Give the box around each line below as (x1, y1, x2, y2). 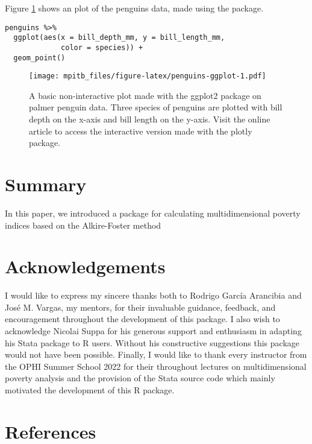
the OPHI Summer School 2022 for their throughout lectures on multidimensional (5, 360, 307, 372)
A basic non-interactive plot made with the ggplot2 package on (29, 89, 261, 101)
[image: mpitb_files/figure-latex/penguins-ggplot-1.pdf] (29, 72, 266, 81)
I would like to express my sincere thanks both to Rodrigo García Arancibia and (5, 289, 302, 302)
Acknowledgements (5, 254, 166, 279)
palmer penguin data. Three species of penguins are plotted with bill (29, 101, 282, 113)
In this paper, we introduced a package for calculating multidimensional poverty (5, 206, 301, 219)
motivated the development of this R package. (5, 384, 175, 396)
